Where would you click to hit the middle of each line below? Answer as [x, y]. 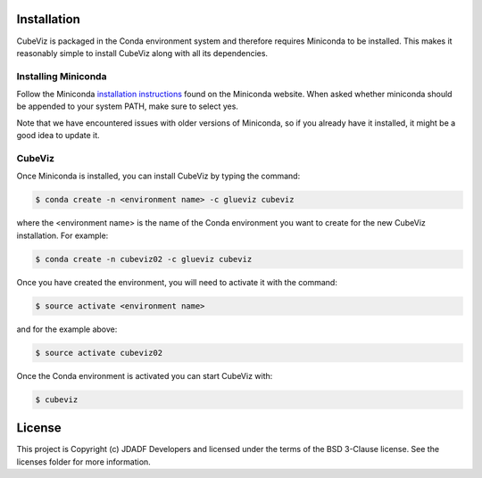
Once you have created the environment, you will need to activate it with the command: [177, 282]
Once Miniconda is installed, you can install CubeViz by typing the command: [158, 176]
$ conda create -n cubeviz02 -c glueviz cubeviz [144, 259]
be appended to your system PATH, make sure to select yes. [127, 106]
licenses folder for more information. [83, 462]
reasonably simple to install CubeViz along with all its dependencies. [142, 53]
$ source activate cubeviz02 [99, 353]
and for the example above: [67, 329]
